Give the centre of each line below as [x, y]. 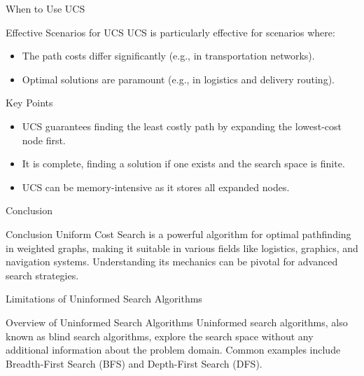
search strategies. [42, 275]
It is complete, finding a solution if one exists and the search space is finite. [183, 163]
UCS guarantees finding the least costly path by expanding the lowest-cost [182, 126]
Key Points [29, 103]
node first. [44, 140]
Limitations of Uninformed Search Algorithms [104, 299]
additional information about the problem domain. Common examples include [173, 350]
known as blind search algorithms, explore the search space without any [160, 336]
